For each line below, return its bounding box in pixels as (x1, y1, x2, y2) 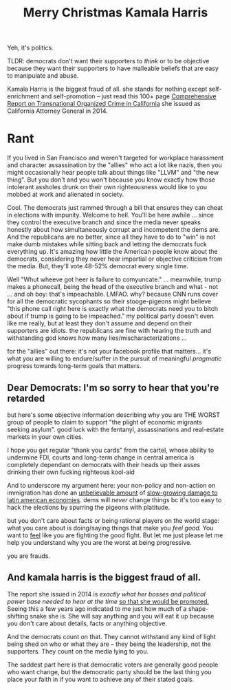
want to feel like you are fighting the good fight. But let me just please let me (7, 531, 223, 539)
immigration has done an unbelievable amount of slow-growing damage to (7, 488, 218, 497)
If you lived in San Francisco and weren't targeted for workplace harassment (7, 153, 224, 162)
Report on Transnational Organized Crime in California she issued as (7, 100, 201, 108)
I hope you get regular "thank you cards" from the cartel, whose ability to (7, 446, 214, 454)
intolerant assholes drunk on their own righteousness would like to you (7, 183, 208, 191)
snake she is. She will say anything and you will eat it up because (30, 612, 214, 620)
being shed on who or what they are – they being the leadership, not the (7, 640, 211, 648)
